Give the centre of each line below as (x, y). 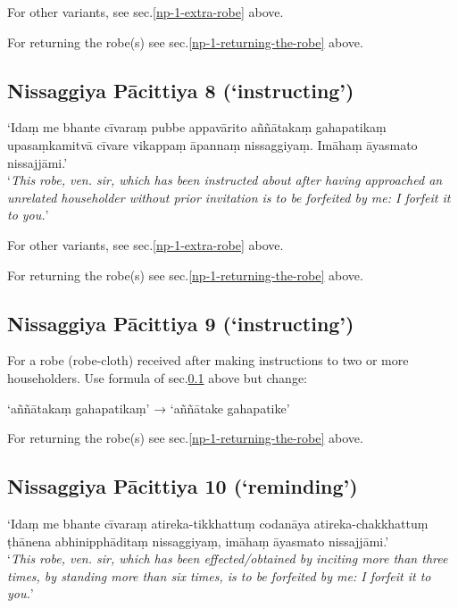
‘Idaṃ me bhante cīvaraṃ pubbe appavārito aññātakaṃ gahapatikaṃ (197, 127)
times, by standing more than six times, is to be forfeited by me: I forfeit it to (219, 575)
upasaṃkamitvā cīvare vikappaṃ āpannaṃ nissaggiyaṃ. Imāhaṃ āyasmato (212, 144)
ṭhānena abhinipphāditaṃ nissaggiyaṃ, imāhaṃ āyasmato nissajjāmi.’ (198, 541)
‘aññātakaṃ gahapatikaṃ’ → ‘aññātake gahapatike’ (149, 408)
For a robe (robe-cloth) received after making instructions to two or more (208, 360)
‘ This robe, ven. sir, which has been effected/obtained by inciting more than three (228, 558)
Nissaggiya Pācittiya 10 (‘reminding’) (183, 486)
